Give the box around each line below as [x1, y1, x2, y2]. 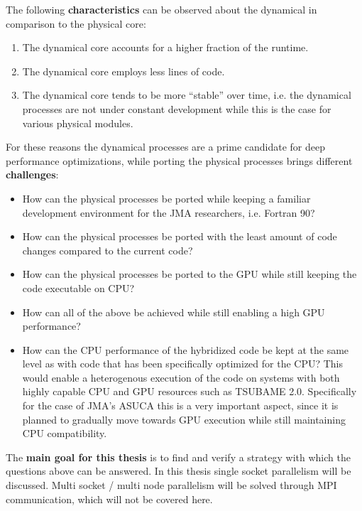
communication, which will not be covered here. [6, 491, 213, 506]
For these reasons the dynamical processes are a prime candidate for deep [6, 139, 326, 154]
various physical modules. [22, 115, 133, 130]
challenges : [6, 167, 59, 182]
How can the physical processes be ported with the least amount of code [22, 229, 337, 244]
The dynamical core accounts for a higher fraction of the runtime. [22, 40, 309, 55]
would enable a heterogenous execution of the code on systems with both [22, 370, 340, 384]
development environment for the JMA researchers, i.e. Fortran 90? [22, 205, 315, 220]
